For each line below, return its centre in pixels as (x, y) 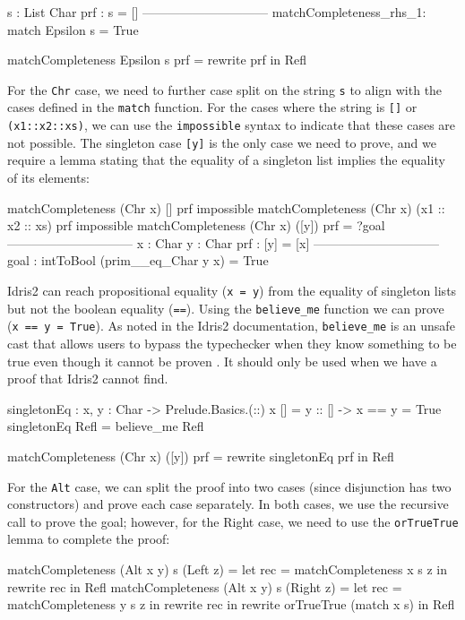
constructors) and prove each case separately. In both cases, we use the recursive (228, 504)
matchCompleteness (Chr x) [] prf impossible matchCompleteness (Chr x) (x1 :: (226, 207)
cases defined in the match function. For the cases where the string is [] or (212, 107)
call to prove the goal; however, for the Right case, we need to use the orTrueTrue (233, 521)
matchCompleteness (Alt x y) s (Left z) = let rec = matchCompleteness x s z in (227, 569)
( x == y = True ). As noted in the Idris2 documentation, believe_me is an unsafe (231, 326)
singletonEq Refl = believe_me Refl (106, 426)
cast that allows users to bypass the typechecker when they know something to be (232, 343)
